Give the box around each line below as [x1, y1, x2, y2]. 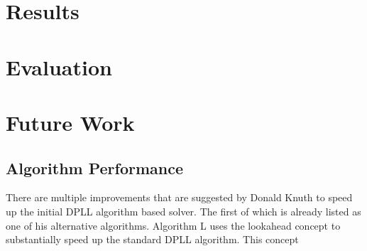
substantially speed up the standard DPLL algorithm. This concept [6, 232, 299, 247]
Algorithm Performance [6, 156, 184, 178]
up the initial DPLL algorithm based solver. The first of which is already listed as [6, 203, 361, 218]
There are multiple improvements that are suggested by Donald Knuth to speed [6, 190, 353, 205]
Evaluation [6, 52, 112, 81]
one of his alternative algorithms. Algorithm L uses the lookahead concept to [6, 218, 341, 233]
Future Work [6, 107, 135, 137]
